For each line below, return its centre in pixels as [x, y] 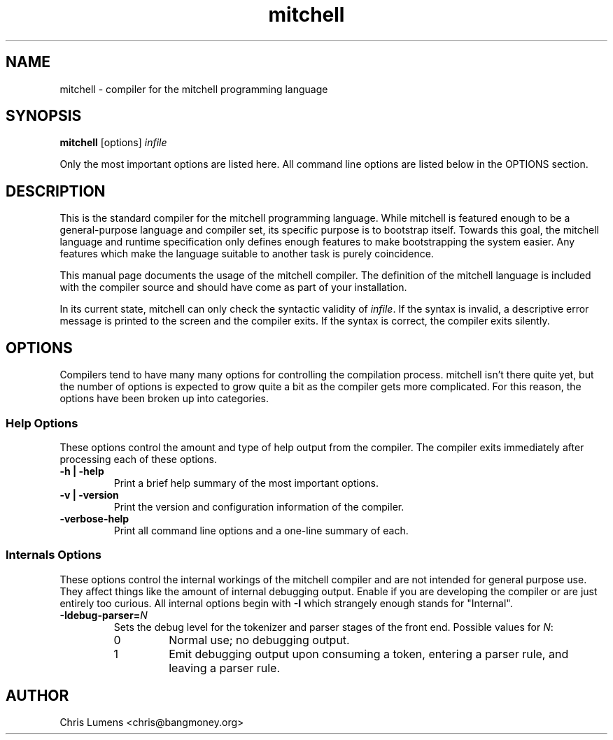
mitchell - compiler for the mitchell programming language [194, 89]
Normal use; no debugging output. [259, 640]
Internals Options [54, 555]
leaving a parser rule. [225, 668]
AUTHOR [37, 696]
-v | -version [89, 494]
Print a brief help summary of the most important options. [246, 483]
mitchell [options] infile [113, 143]
